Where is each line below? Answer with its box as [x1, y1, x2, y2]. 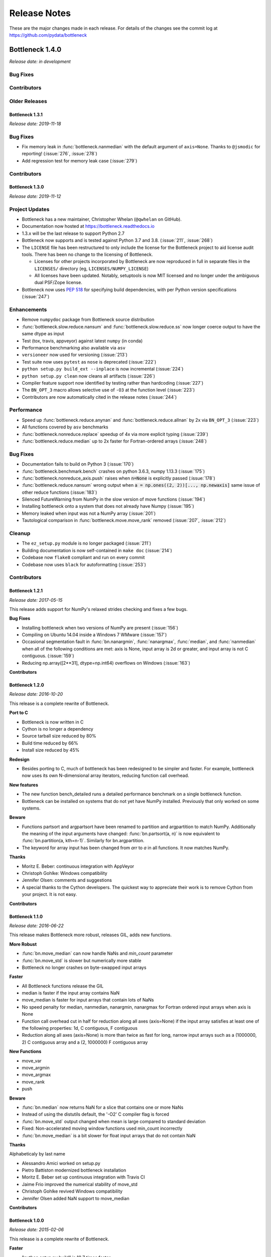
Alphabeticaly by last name [9, 1151, 65, 1157]
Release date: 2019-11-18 [9, 121, 61, 127]
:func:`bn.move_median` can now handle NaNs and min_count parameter [22, 950, 173, 956]
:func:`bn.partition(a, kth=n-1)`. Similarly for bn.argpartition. [22, 838, 145, 844]
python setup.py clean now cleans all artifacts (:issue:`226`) [22, 373, 156, 379]
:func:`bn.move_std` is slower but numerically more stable [22, 957, 142, 963]
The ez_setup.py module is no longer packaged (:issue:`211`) [22, 541, 152, 547]
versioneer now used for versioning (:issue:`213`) [22, 352, 128, 358]
